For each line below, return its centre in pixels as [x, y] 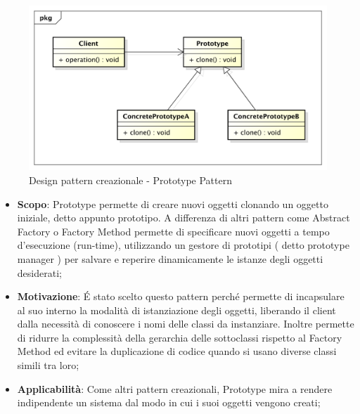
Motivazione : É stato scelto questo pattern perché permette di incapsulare [181, 296]
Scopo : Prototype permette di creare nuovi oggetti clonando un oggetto [173, 203]
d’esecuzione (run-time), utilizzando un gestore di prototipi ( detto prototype [183, 245]
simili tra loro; [48, 365]
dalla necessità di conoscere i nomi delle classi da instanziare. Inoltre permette [186, 324]
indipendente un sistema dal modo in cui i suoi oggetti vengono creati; [169, 402]
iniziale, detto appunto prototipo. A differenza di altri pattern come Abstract [184, 218]
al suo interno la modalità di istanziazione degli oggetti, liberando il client [176, 310]
